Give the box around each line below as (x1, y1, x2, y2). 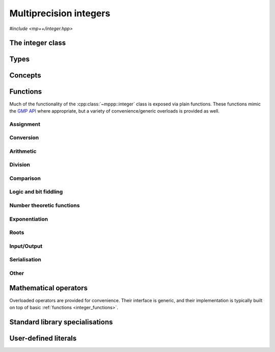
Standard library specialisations (9, 317, 113, 326)
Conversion (9, 134, 39, 141)
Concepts (9, 71, 41, 80)
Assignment (9, 120, 41, 127)
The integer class (9, 39, 66, 47)
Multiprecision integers (9, 8, 111, 19)
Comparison (9, 175, 41, 182)
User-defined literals (9, 334, 77, 342)
